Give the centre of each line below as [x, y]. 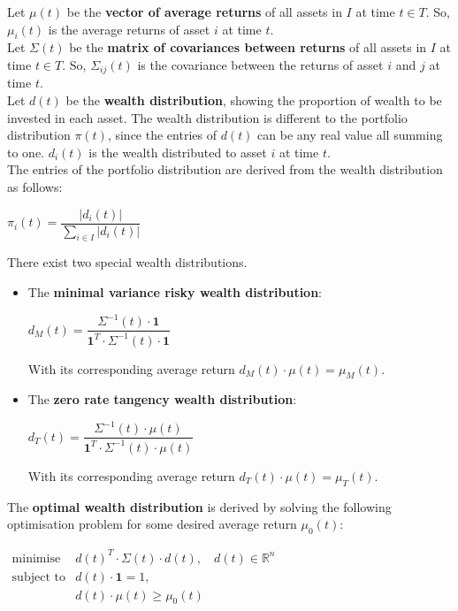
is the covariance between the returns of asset [260, 64]
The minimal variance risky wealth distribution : [175, 292]
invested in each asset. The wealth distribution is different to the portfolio [207, 117]
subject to [38, 577]
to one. [26, 152]
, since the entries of [162, 135]
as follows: [35, 187]
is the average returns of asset [129, 29]
